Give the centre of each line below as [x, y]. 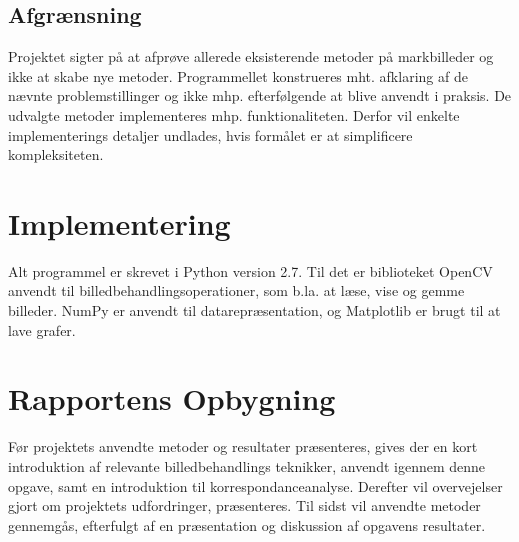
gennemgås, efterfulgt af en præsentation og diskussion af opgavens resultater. [247, 524]
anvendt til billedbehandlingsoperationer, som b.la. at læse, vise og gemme [236, 290]
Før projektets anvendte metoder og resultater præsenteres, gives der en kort [243, 446]
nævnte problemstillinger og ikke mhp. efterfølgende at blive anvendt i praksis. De [260, 95]
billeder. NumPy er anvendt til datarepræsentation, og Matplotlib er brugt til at [254, 310]
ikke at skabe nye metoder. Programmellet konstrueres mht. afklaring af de [238, 75]
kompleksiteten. [56, 154]
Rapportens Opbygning [172, 398]
